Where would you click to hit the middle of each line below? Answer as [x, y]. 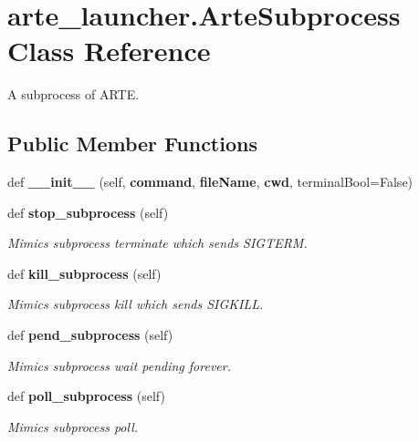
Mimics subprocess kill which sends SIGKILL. [136, 304]
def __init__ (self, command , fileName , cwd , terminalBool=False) [210, 182]
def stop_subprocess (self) [88, 212]
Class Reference [109, 51]
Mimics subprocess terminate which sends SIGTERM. [157, 243]
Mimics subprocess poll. [73, 426]
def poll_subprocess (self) [86, 396]
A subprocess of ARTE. [73, 94]
